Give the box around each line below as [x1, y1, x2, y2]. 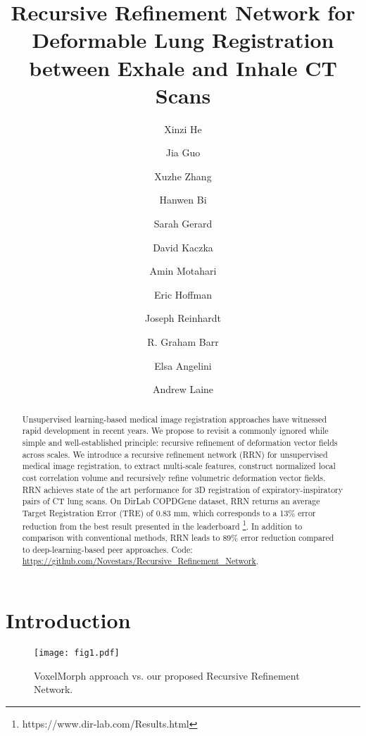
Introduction [6, 606, 131, 635]
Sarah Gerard [153, 216, 213, 231]
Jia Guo [165, 145, 201, 160]
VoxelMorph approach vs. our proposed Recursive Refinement [34, 668, 300, 682]
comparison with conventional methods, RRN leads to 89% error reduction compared [22, 532, 334, 544]
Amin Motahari [149, 263, 217, 278]
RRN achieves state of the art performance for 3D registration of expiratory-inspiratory [22, 483, 343, 495]
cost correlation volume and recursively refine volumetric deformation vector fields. [22, 471, 326, 483]
